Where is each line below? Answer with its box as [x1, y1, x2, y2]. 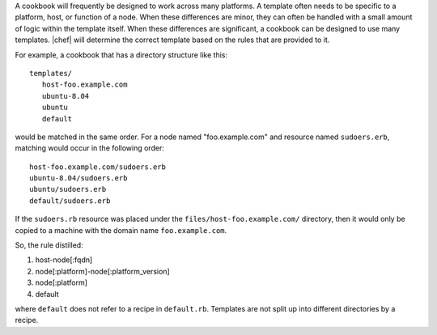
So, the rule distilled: [15, 240, 84, 250]
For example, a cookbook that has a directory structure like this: [15, 49, 228, 60]
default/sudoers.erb [29, 196, 111, 206]
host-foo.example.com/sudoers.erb [29, 162, 166, 172]
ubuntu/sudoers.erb [29, 184, 107, 194]
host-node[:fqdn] [35, 255, 93, 265]
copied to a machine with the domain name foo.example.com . [15, 225, 227, 235]
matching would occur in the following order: [15, 143, 165, 153]
